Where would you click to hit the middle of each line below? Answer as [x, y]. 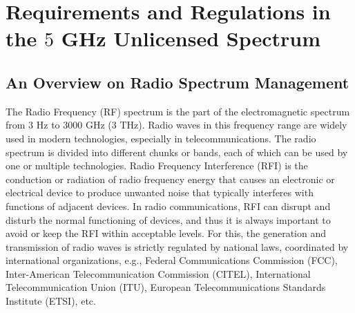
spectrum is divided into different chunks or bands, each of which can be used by [177, 152]
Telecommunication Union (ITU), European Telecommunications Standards [166, 287]
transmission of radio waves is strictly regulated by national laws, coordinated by [177, 246]
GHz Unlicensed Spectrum [191, 38]
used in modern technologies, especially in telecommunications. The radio [161, 138]
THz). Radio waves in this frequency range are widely [233, 125]
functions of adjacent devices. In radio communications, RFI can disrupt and [168, 206]
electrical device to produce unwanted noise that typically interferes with [160, 192]
